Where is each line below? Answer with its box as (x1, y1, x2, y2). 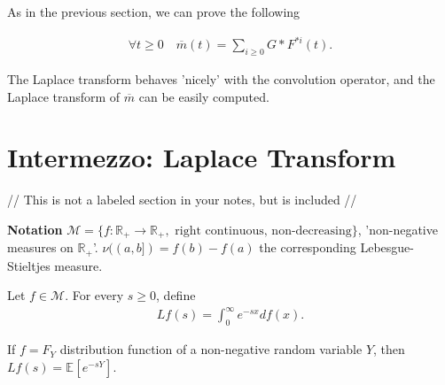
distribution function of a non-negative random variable (59, 340, 363, 358)
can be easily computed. (138, 87, 269, 105)
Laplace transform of (7, 87, 121, 105)
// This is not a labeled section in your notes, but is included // (7, 190, 357, 209)
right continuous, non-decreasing (175, 224, 352, 237)
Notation (7, 219, 63, 238)
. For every (65, 286, 124, 304)
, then (373, 340, 405, 358)
